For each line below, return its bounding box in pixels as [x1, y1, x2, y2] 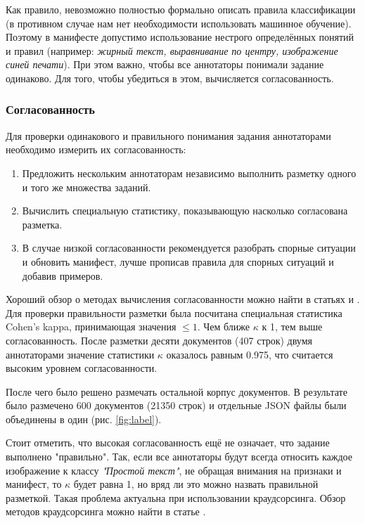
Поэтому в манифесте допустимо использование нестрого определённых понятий [6, 30, 354, 44]
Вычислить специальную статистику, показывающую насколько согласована [22, 203, 348, 218]
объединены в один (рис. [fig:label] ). [6, 411, 162, 426]
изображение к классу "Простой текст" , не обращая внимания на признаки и [6, 463, 342, 477]
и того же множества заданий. [22, 179, 151, 194]
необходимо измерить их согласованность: [6, 142, 186, 157]
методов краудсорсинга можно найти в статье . [6, 504, 206, 519]
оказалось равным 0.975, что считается [166, 347, 333, 361]
